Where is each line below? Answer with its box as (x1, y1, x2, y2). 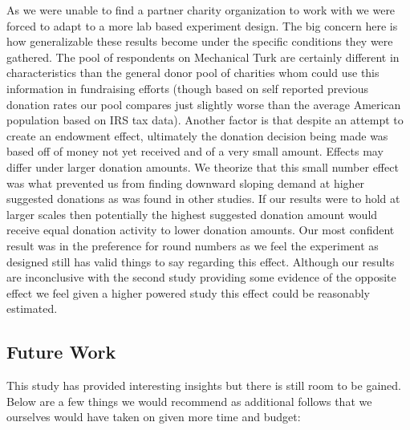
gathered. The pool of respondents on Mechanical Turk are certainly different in (6, 48, 400, 65)
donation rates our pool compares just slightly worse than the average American (6, 95, 401, 112)
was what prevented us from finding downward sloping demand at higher (6, 174, 365, 191)
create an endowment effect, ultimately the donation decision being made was (6, 127, 388, 144)
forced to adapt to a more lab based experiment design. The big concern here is (6, 17, 398, 34)
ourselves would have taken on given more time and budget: (6, 408, 301, 425)
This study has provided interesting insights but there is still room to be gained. (6, 377, 401, 394)
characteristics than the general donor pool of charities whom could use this (6, 64, 380, 81)
